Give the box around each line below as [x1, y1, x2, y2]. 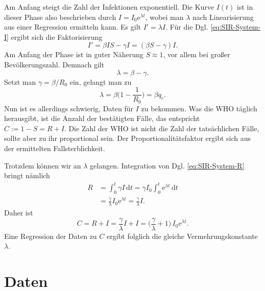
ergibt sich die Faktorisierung [11, 31, 103, 42]
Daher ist [4, 207, 33, 218]
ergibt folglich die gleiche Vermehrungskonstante [106, 230, 258, 241]
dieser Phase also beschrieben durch [4, 11, 116, 22]
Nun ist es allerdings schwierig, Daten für [4, 103, 134, 113]
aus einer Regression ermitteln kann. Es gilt [4, 21, 141, 32]
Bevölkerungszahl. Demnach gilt [4, 59, 105, 69]
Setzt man [4, 76, 36, 87]
